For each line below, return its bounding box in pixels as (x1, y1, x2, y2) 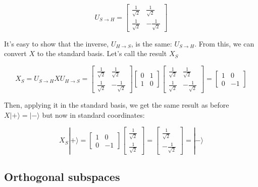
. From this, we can (194, 38, 254, 49)
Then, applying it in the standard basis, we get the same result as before (4, 100, 229, 110)
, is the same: (131, 38, 172, 49)
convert (4, 48, 27, 59)
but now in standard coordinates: (42, 109, 145, 120)
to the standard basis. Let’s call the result (37, 48, 167, 59)
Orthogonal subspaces (4, 169, 120, 184)
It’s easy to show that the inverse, (4, 38, 109, 49)
